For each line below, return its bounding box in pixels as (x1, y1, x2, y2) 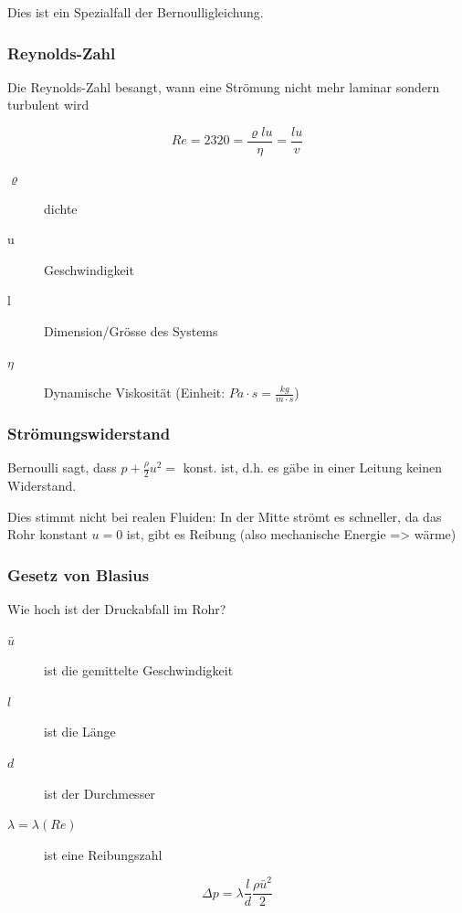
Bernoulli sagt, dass (7, 458, 117, 477)
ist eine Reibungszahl (44, 844, 163, 864)
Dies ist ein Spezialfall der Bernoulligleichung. (7, 3, 264, 21)
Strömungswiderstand (7, 421, 171, 444)
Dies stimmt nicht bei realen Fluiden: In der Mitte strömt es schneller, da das (7, 506, 442, 526)
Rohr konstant (7, 525, 88, 544)
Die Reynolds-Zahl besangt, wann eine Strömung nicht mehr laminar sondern (7, 77, 440, 96)
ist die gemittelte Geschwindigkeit (44, 661, 234, 680)
